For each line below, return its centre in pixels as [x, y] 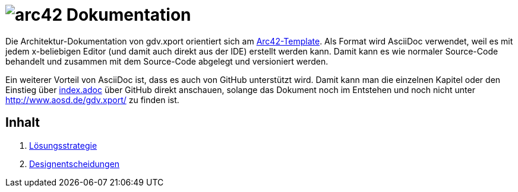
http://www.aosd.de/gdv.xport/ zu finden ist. [92, 100]
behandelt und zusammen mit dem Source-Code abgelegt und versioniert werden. [167, 61]
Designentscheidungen [75, 164]
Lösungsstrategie [63, 145]
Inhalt [23, 123]
